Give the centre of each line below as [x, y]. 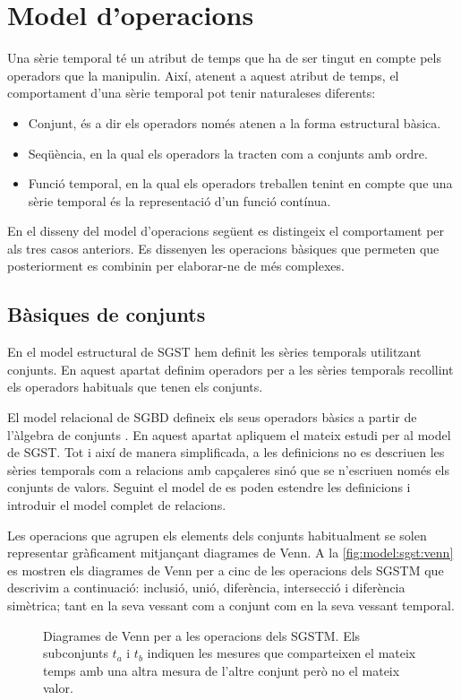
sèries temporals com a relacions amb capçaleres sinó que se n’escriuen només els [228, 469]
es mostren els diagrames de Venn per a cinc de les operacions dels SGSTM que [226, 570]
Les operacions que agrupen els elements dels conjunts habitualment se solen [217, 535]
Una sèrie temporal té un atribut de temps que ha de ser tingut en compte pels [224, 58]
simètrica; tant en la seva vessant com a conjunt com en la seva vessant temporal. [231, 605]
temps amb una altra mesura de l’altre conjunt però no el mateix [222, 670]
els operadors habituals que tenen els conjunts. [135, 387]
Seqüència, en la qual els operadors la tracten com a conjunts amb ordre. [228, 153]
